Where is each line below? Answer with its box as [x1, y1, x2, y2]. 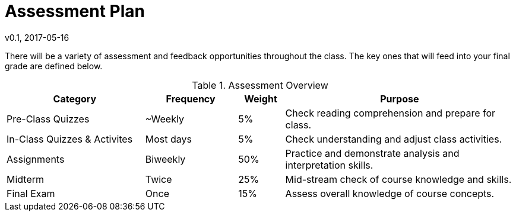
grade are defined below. [5, 60, 103, 71]
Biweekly [145, 153, 186, 165]
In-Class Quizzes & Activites [7, 133, 133, 145]
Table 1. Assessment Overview [192, 79, 328, 91]
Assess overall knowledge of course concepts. [285, 187, 495, 199]
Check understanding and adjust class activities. [285, 133, 502, 145]
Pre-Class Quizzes [7, 112, 90, 125]
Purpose [380, 92, 419, 105]
